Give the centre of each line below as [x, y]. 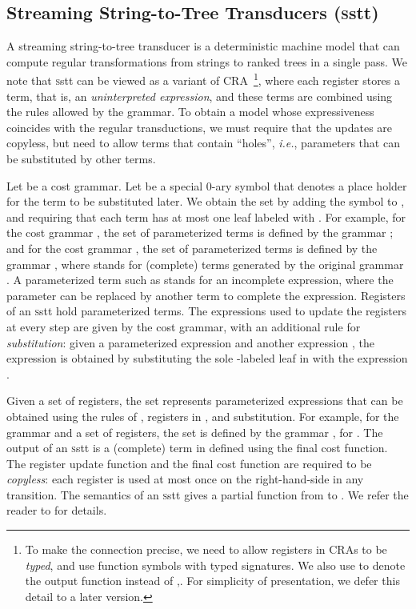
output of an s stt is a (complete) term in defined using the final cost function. [197, 448]
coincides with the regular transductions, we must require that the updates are [200, 127]
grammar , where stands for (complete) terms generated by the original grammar [205, 264]
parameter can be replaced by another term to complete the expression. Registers [206, 295]
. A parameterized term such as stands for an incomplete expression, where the [200, 280]
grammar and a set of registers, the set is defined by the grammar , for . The [195, 432]
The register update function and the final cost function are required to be [189, 463]
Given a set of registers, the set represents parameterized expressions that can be [205, 401]
